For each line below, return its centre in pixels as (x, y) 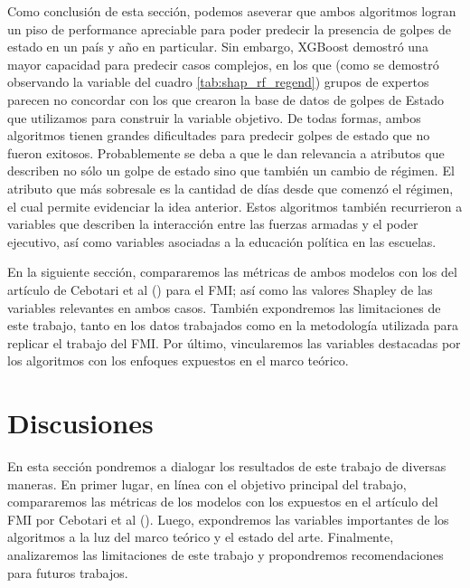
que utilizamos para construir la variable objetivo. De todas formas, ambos (214, 117)
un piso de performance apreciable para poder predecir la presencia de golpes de (229, 28)
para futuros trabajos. (68, 572)
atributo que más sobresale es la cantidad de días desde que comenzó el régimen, (230, 188)
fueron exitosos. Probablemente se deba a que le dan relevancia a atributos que (226, 152)
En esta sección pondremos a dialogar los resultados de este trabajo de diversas (227, 466)
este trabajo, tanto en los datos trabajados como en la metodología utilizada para (233, 325)
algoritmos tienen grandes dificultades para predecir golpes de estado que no (219, 135)
